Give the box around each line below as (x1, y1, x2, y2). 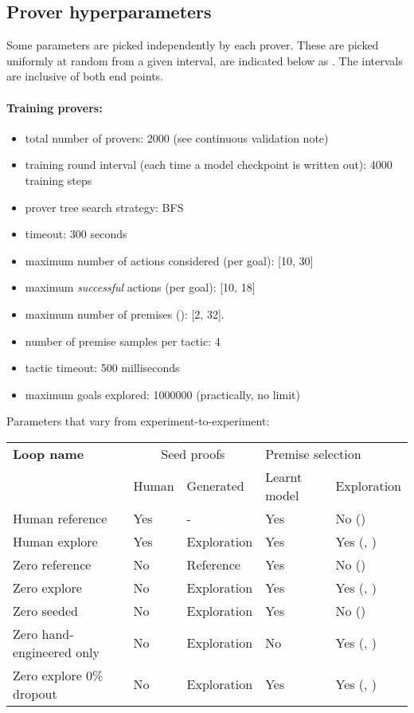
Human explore (13, 531, 98, 550)
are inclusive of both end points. (6, 68, 163, 84)
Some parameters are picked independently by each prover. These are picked (6, 37, 379, 53)
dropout (13, 684, 57, 703)
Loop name (13, 444, 84, 463)
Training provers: (6, 99, 103, 116)
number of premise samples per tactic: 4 (25, 332, 221, 349)
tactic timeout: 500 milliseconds (25, 359, 180, 376)
